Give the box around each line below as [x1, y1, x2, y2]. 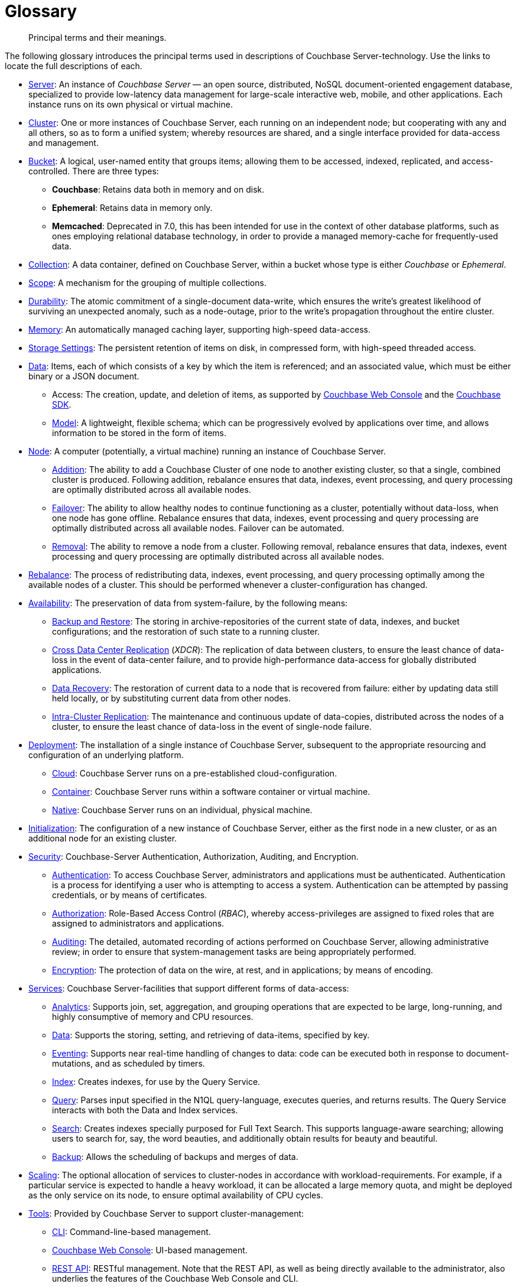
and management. [28, 137, 99, 148]
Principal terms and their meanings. [28, 32, 167, 43]
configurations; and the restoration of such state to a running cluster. [52, 626, 320, 636]
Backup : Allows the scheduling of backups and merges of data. [52, 1151, 298, 1162]
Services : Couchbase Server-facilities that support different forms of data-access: [28, 983, 349, 993]
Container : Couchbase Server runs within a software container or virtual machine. [52, 786, 370, 797]
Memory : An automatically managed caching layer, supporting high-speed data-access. [28, 324, 370, 334]
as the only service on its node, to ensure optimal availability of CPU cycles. [28, 1189, 323, 1200]
